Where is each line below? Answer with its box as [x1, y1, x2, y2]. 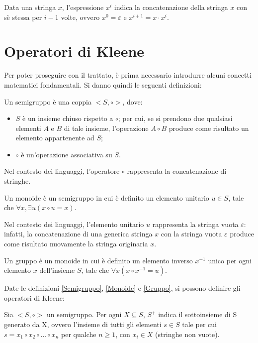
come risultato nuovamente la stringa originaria [4, 238, 148, 249]
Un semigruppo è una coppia [4, 96, 91, 107]
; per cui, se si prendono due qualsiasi [118, 113, 233, 123]
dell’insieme [39, 265, 75, 275]
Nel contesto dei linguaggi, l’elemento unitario [4, 219, 144, 229]
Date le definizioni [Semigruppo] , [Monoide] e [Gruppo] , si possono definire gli [4, 283, 241, 293]
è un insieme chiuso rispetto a [22, 113, 113, 123]
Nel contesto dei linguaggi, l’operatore [4, 166, 120, 176]
